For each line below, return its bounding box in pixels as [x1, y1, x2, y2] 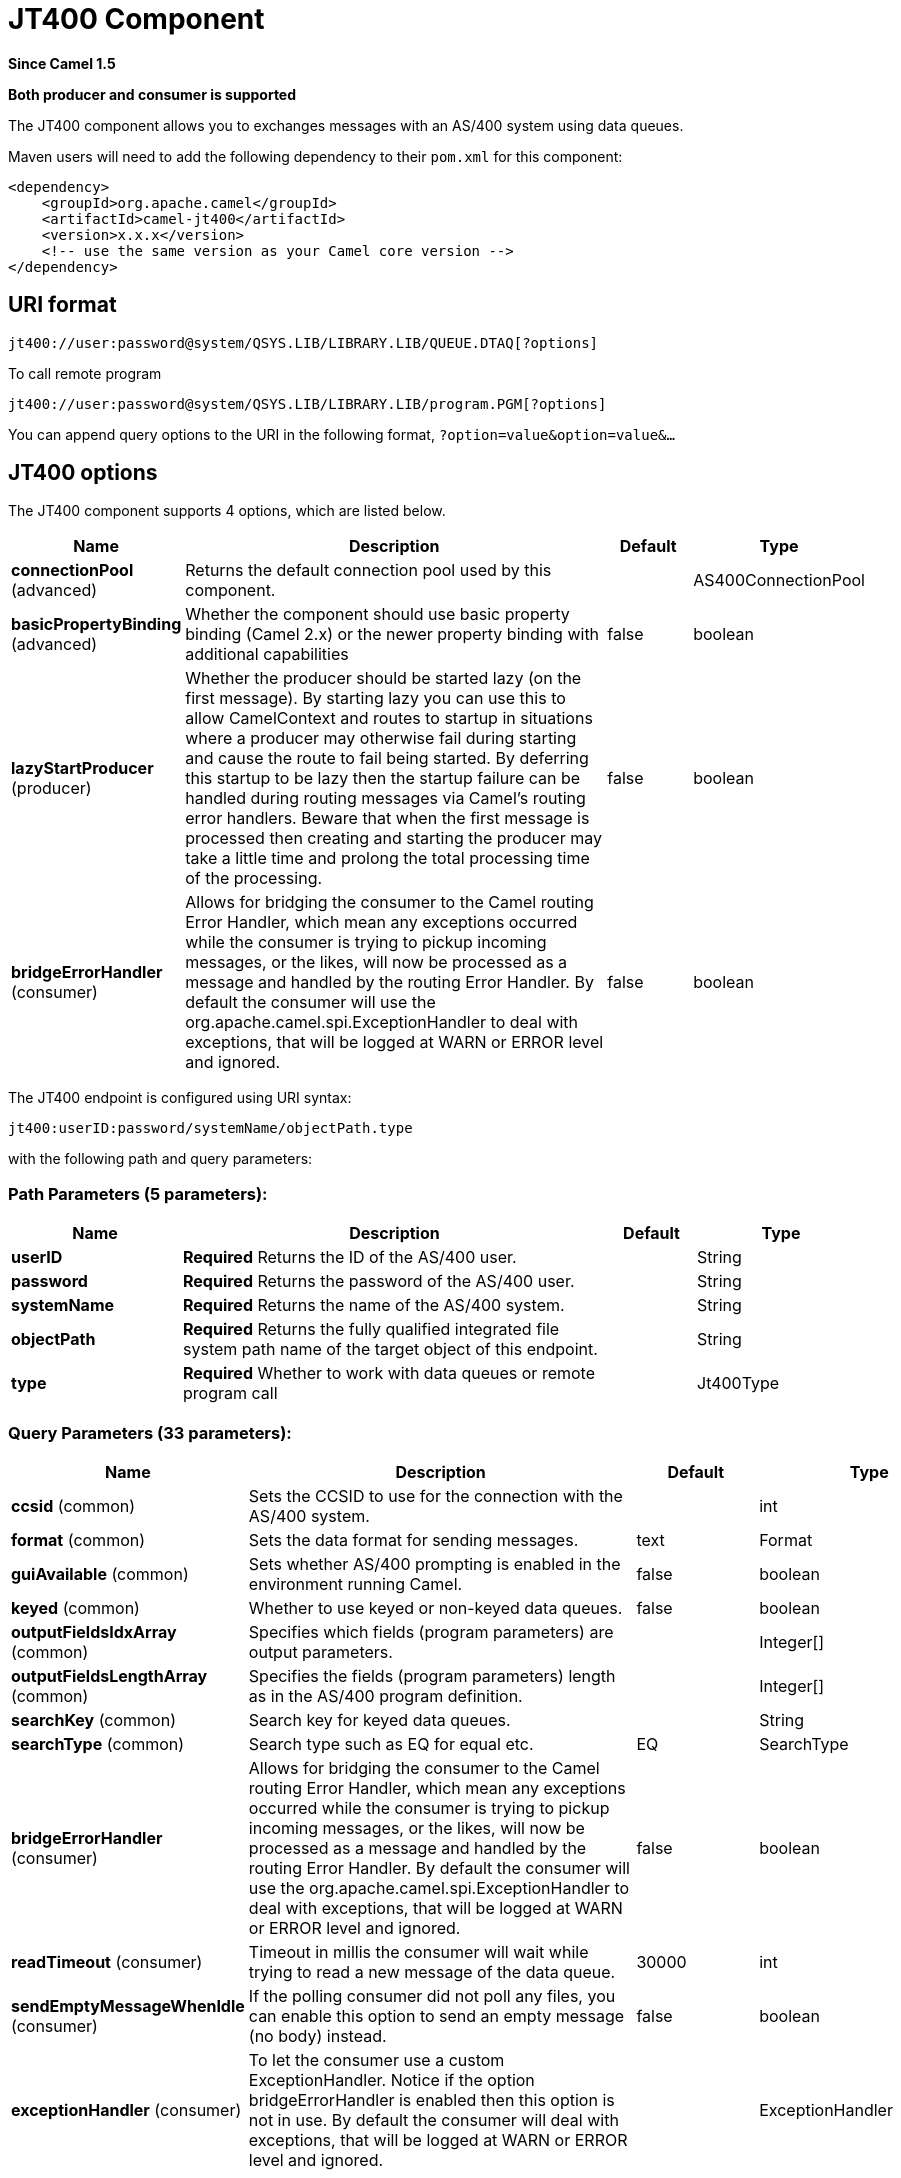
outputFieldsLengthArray [11, 1665, 208, 1686]
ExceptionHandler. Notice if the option [248, 2069, 535, 2090]
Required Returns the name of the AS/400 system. [183, 1295, 565, 1316]
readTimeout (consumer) [11, 1951, 203, 1972]
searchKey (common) [11, 1709, 176, 1730]
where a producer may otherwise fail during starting [185, 728, 577, 749]
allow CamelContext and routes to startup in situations [185, 708, 593, 729]
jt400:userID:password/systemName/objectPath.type [8, 1120, 413, 1137]
